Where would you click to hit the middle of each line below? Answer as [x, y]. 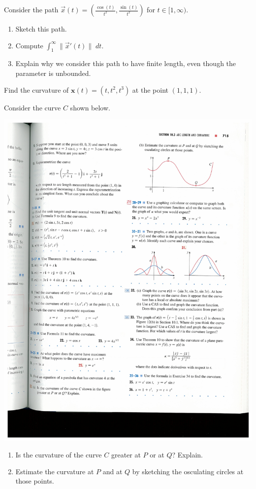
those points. [35, 481]
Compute [29, 45]
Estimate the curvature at [55, 471]
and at [112, 471]
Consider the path [31, 9]
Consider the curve [32, 107]
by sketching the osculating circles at [188, 471]
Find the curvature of [36, 89]
